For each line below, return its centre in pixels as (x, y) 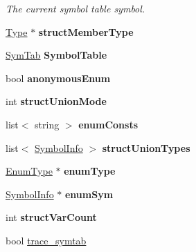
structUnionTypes (146, 147)
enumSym (89, 194)
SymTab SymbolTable (56, 55)
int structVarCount (51, 217)
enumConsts (108, 124)
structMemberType (86, 31)
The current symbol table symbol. (75, 8)
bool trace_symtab (46, 240)
